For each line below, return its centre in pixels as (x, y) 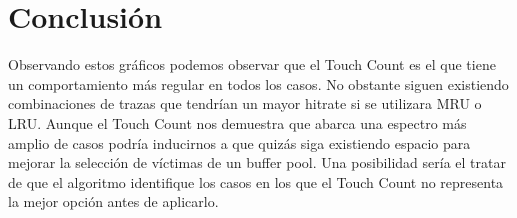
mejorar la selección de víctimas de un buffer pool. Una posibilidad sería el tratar (257, 162)
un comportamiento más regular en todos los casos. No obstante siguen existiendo (258, 83)
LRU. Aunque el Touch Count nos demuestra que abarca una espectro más (237, 122)
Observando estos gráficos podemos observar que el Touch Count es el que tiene (252, 64)
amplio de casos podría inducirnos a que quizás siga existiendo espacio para (239, 142)
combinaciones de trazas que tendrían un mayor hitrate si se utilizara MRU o (245, 103)
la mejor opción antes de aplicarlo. (113, 201)
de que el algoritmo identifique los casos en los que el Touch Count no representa (256, 181)
